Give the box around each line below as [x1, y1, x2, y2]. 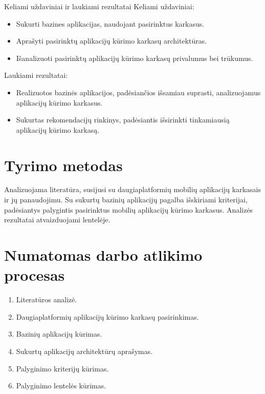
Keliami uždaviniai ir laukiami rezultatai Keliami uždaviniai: [4, 1, 194, 11]
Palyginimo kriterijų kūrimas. [16, 363, 109, 374]
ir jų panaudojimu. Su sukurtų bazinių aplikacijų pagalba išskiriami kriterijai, [4, 194, 248, 205]
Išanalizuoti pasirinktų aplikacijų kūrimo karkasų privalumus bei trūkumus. [16, 52, 253, 63]
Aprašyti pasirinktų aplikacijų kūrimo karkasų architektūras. [16, 35, 207, 46]
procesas [4, 264, 65, 285]
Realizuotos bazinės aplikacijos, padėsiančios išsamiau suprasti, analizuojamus [16, 87, 261, 97]
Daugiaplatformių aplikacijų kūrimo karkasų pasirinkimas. [16, 311, 199, 322]
